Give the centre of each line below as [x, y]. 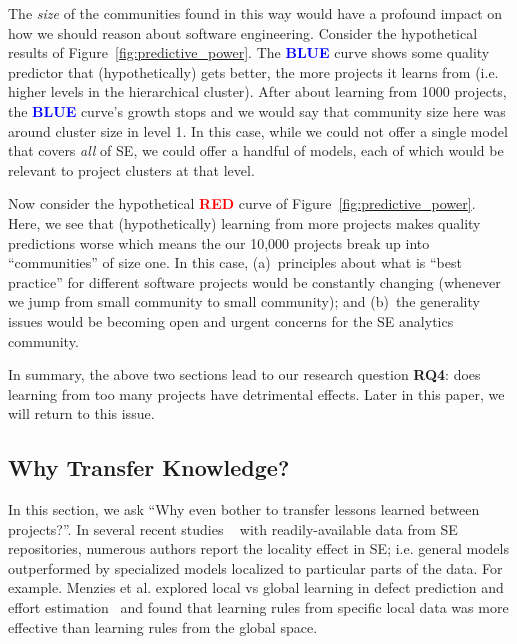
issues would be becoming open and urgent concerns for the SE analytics [231, 320]
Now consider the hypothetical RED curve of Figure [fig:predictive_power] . [242, 203]
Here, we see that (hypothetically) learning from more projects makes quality [244, 222]
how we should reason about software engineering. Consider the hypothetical [243, 32]
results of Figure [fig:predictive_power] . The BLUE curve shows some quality [249, 52]
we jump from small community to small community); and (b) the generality [244, 301]
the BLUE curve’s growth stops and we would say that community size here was [257, 110]
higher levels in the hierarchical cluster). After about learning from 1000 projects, [257, 91]
